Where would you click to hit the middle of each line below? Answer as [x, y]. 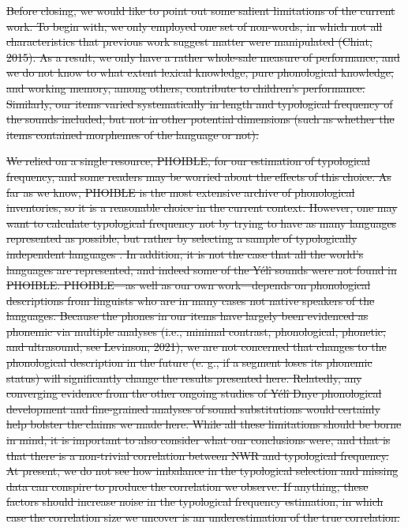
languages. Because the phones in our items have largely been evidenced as [187, 316]
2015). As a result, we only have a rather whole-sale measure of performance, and [203, 57]
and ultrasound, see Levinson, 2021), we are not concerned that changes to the [197, 347]
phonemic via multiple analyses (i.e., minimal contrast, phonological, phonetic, [196, 331]
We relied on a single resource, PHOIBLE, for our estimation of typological [188, 161]
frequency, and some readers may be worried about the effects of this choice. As [199, 176]
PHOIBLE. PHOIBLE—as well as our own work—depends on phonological [189, 285]
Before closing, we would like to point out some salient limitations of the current [201, 10]
